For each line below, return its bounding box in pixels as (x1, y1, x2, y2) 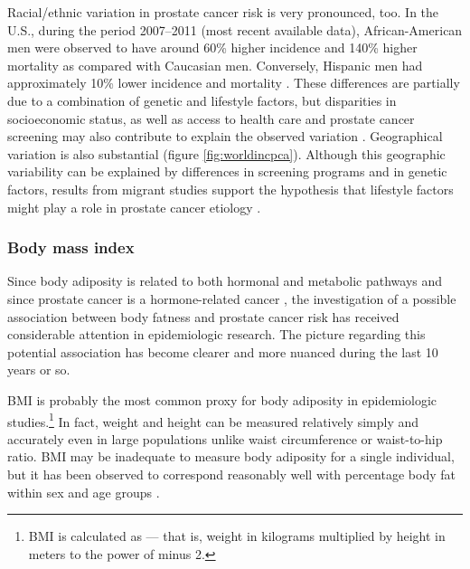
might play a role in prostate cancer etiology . (7, 197, 261, 216)
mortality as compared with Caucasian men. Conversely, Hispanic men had (7, 55, 423, 74)
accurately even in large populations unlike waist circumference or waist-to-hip (7, 429, 443, 448)
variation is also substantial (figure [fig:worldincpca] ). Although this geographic (7, 144, 446, 163)
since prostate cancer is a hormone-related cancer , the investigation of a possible (7, 289, 456, 308)
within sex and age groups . (7, 482, 160, 501)
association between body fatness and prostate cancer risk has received (7, 307, 399, 326)
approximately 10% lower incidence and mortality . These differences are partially (7, 73, 460, 92)
